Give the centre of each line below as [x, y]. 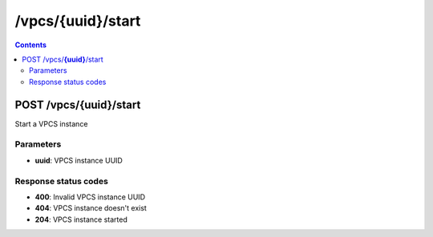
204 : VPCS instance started [81, 219]
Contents [31, 45]
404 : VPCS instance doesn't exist [91, 208]
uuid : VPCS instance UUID [79, 160]
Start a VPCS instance [51, 123]
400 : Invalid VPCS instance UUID [90, 197]
